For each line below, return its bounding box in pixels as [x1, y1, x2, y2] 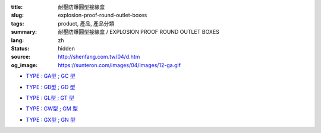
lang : [11, 36, 24, 44]
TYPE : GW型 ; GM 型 [26, 105, 78, 112]
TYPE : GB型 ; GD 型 [26, 83, 75, 90]
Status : [11, 45, 30, 52]
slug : [11, 12, 24, 19]
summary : [11, 28, 37, 36]
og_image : [11, 61, 38, 68]
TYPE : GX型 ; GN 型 [26, 116, 76, 123]
